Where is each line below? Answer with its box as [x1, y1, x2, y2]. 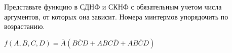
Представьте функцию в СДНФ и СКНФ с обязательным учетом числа [4, 1, 222, 11]
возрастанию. [4, 21, 45, 31]
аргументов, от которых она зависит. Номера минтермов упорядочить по [4, 11, 228, 21]
